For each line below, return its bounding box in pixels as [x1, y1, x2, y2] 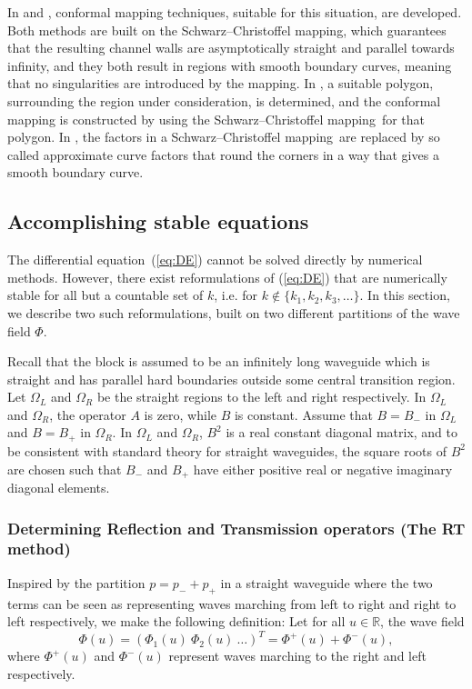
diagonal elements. [7, 477, 110, 496]
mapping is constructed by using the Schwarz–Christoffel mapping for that [7, 109, 425, 128]
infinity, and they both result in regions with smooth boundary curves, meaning [7, 55, 452, 75]
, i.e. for [214, 285, 258, 305]
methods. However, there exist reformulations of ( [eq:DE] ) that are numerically [7, 267, 447, 286]
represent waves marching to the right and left [168, 646, 427, 665]
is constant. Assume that [234, 404, 373, 424]
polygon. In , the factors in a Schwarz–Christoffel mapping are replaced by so [7, 127, 440, 146]
